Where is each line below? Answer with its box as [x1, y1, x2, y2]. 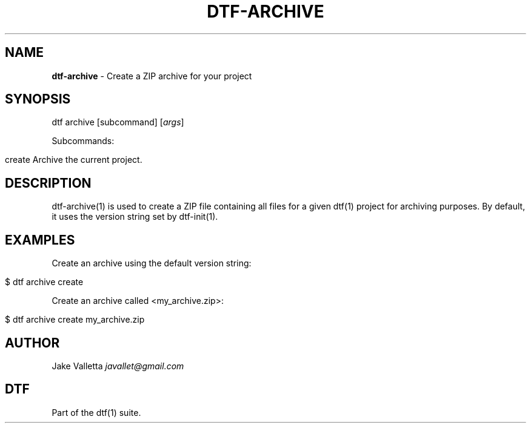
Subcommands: [52, 136, 115, 147]
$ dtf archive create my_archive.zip [5, 314, 145, 325]
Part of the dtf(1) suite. [52, 407, 141, 418]
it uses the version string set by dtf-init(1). [52, 211, 218, 222]
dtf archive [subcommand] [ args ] [52, 117, 184, 128]
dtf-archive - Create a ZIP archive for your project [52, 70, 252, 81]
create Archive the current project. [5, 154, 142, 165]
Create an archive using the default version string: [52, 258, 252, 269]
